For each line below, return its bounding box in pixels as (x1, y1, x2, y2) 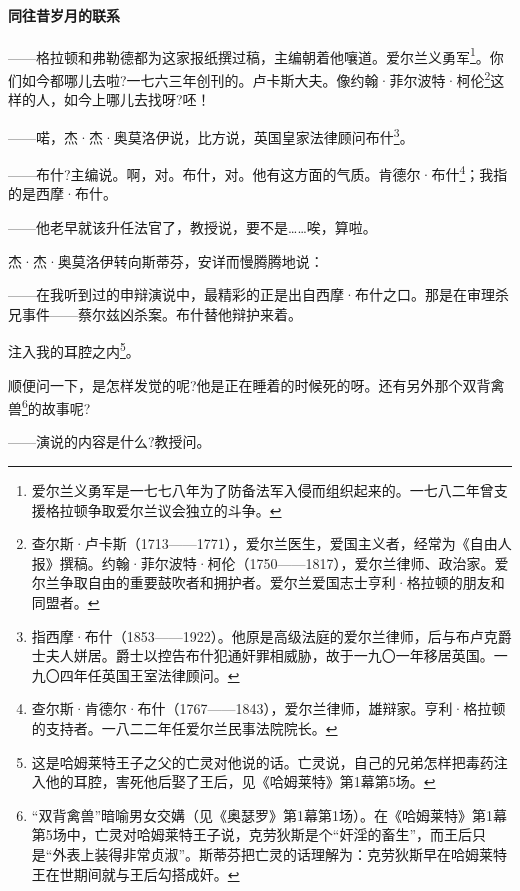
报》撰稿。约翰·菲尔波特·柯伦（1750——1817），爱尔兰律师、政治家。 (31, 552, 495, 573)
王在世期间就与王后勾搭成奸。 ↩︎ (31, 863, 240, 884)
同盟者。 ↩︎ (31, 592, 100, 613)
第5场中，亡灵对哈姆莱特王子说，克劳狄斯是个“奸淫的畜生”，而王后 (31, 824, 473, 845)
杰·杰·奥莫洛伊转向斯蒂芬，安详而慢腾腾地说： (8, 250, 324, 271)
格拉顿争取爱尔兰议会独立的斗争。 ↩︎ (45, 499, 282, 520)
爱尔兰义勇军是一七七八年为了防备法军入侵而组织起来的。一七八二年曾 (31, 480, 494, 501)
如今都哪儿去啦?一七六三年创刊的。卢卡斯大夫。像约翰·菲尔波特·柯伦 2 (21, 67, 491, 90)
